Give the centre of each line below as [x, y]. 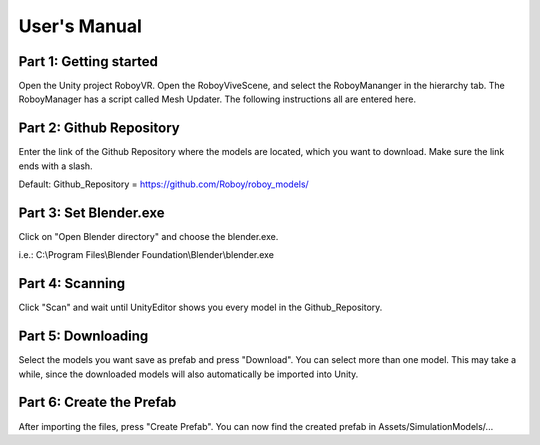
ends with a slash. [56, 166]
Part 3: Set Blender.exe [91, 212]
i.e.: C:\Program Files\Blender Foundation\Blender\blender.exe [146, 255]
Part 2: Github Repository [99, 128]
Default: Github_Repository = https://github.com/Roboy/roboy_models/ [163, 184]
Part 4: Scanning [72, 283]
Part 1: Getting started [88, 61]
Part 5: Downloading [83, 336]
